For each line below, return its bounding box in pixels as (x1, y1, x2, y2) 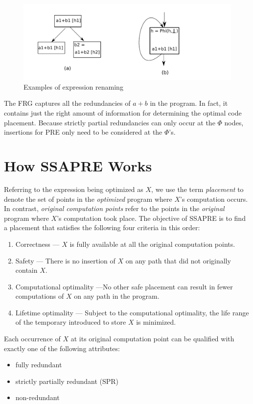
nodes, (224, 117, 244, 127)
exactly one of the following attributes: (4, 343, 120, 353)
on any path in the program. (74, 291, 160, 301)
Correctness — (15, 238, 60, 249)
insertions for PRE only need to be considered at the (4, 127, 162, 137)
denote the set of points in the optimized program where (4, 193, 172, 204)
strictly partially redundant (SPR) (15, 376, 119, 386)
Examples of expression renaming (23, 81, 123, 92)
